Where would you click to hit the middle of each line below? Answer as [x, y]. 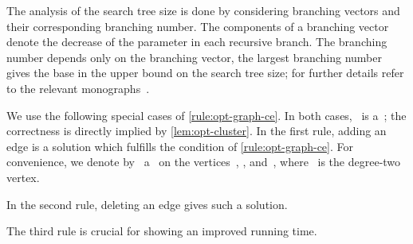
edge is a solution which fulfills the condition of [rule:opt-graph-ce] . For [180, 146]
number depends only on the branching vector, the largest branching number [194, 57]
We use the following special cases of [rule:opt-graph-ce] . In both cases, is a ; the [206, 115]
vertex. [23, 177]
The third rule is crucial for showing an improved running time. [162, 231]
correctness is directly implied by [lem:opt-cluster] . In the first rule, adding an [197, 131]
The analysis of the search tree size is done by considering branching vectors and [203, 10]
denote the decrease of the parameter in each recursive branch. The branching [197, 42]
